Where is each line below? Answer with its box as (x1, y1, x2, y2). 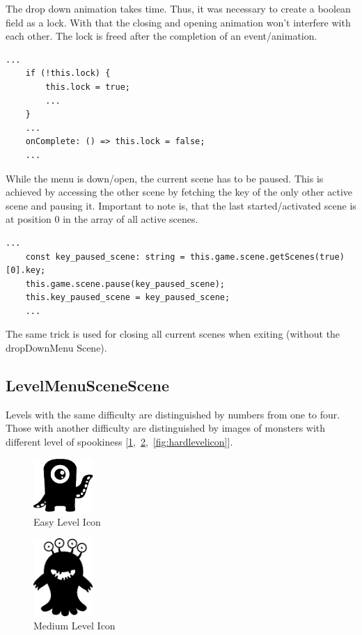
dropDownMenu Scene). (6, 340, 107, 355)
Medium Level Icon (33, 618, 116, 633)
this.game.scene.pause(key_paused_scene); (25, 279, 225, 289)
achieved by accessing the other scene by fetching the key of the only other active (6, 185, 353, 199)
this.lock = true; (45, 81, 130, 92)
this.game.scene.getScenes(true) (189, 251, 345, 262)
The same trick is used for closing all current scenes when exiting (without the (6, 327, 340, 341)
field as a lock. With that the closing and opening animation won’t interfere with (6, 15, 351, 29)
